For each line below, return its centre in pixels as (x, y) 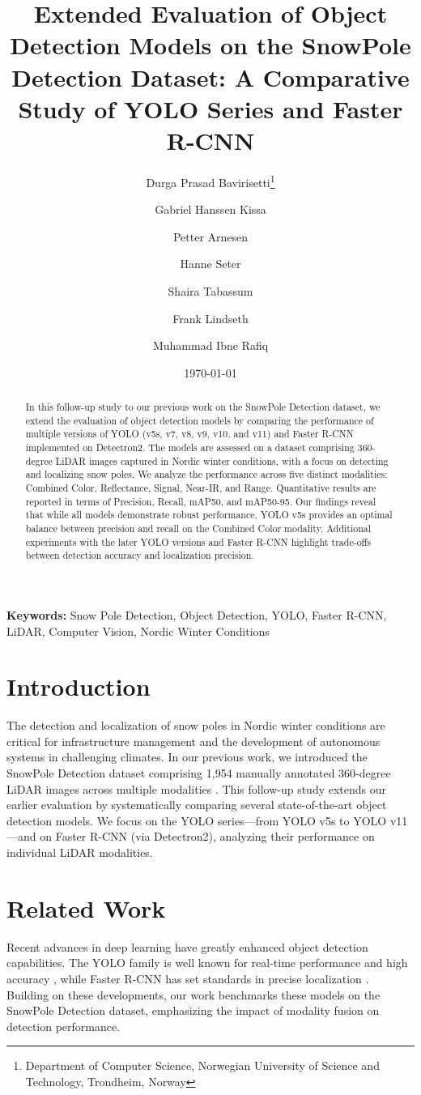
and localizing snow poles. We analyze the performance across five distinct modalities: (206, 474)
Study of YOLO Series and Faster (210, 108)
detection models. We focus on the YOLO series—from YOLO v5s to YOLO (197, 820)
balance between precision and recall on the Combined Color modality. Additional (198, 528)
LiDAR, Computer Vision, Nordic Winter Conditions (138, 631)
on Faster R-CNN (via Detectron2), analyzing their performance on (207, 836)
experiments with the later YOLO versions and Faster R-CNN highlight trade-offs (198, 541)
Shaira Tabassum (210, 290)
